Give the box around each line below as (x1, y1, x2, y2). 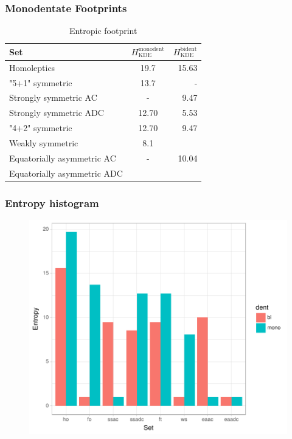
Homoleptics (9, 61, 55, 73)
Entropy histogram (5, 195, 99, 210)
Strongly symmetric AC (9, 91, 97, 104)
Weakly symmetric (9, 136, 78, 149)
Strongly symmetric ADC (9, 106, 104, 119)
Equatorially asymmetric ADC (9, 166, 123, 179)
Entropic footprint (69, 24, 137, 37)
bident (180, 46, 197, 53)
